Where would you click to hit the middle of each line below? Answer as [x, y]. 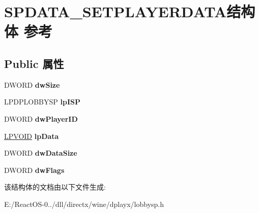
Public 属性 [34, 63]
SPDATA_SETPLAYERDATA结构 [130, 11]
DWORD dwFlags [34, 170]
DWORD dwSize [32, 84]
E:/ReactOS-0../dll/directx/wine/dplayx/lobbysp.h [84, 204]
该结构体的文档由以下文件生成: [55, 187]
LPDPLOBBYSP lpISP [42, 102]
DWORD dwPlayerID [41, 118]
